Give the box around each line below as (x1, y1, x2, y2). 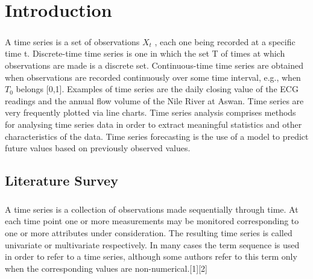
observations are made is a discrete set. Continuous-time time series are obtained (5, 58, 304, 71)
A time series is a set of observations (5, 35, 140, 48)
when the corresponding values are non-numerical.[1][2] (5, 262, 207, 274)
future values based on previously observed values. (5, 142, 191, 154)
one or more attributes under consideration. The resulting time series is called (5, 227, 292, 239)
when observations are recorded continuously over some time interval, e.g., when (5, 71, 301, 83)
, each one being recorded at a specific (154, 35, 296, 48)
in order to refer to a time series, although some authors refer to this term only (5, 250, 297, 263)
